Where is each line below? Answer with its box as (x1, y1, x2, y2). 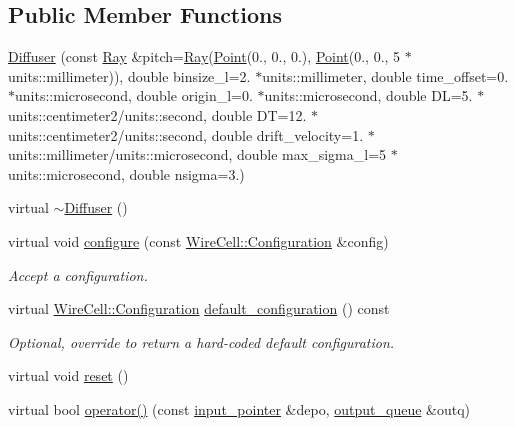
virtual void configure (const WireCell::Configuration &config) (8, 230, 389, 251)
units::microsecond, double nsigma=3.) (8, 163, 245, 184)
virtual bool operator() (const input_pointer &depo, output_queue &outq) (8, 398, 471, 419)
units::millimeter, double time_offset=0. (262, 65, 509, 86)
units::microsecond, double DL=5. (264, 85, 473, 106)
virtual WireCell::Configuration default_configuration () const (8, 298, 390, 319)
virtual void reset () (8, 365, 129, 386)
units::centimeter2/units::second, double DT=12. (8, 104, 307, 125)
